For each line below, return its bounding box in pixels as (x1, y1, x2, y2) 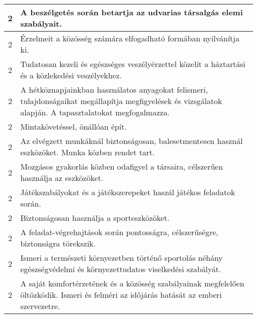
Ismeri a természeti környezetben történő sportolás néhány (20, 252, 223, 263)
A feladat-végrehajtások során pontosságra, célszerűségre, (20, 226, 218, 238)
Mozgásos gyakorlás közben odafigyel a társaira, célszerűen (20, 161, 223, 172)
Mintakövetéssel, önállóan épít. (20, 121, 127, 132)
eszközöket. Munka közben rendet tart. (20, 146, 155, 158)
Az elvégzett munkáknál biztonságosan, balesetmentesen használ (20, 135, 243, 146)
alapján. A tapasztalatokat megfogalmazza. (20, 106, 170, 118)
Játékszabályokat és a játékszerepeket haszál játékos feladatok (20, 186, 235, 198)
